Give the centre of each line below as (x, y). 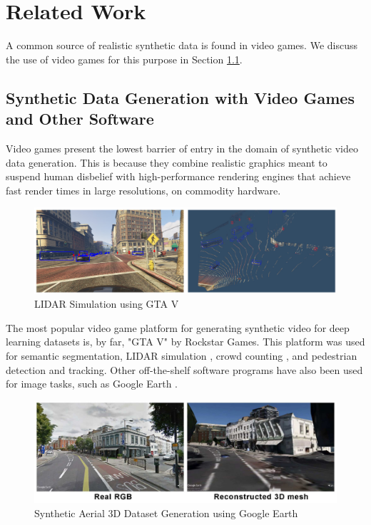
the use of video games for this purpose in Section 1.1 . (124, 59)
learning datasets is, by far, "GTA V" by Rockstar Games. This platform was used (185, 342)
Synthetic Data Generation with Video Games (180, 97)
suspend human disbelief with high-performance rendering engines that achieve (178, 176)
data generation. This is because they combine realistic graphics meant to (167, 162)
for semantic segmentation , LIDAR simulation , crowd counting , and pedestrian (182, 355)
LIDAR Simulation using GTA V (107, 304)
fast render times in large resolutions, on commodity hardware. (143, 190)
